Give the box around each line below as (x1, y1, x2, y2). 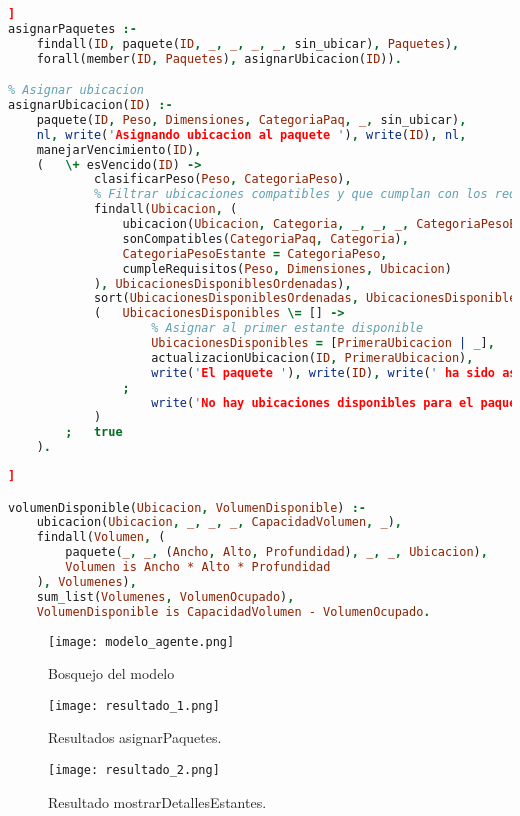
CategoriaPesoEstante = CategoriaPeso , (122, 246, 388, 261)
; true (65, 425, 123, 440)
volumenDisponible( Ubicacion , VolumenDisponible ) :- (8, 500, 366, 515)
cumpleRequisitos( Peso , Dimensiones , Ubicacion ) (122, 261, 452, 276)
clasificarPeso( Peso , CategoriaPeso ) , (93, 172, 352, 187)
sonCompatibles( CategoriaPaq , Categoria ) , (122, 231, 409, 246)
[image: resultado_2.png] (48, 763, 220, 778)
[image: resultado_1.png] (48, 698, 220, 713)
